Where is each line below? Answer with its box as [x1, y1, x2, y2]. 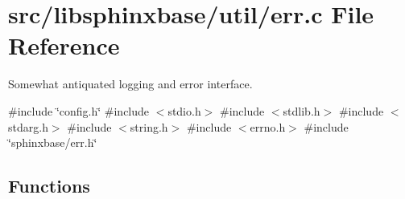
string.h [130, 118, 168, 135]
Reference [8, 29, 120, 62]
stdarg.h [8, 118, 48, 135]
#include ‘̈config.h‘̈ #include [8, 102, 150, 119]
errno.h [250, 118, 286, 135]
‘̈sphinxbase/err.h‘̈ [8, 134, 97, 151]
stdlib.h [283, 102, 320, 119]
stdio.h [167, 102, 201, 119]
